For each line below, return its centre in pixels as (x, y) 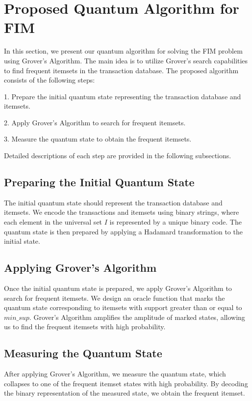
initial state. (22, 241)
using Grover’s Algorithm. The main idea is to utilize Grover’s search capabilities (126, 60)
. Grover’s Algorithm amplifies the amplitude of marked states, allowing (137, 317)
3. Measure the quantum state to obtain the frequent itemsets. (98, 139)
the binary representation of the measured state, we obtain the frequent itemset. (125, 393)
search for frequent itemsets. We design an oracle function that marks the (114, 298)
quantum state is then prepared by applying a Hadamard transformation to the (123, 231)
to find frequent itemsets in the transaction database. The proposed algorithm (121, 70)
